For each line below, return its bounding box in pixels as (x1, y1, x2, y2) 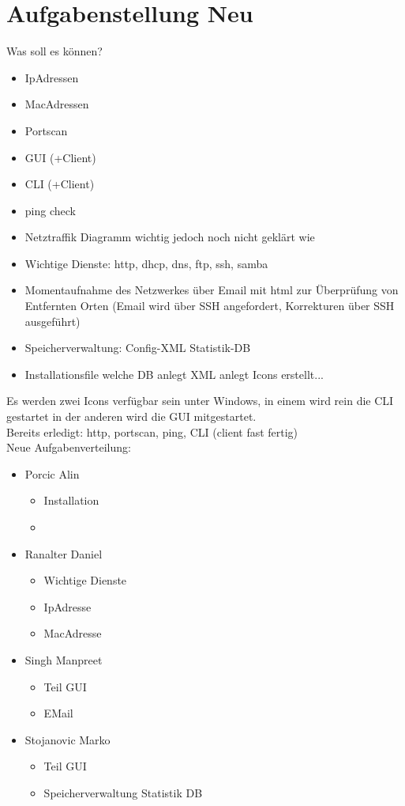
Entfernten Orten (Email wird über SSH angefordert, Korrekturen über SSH (24, 297, 395, 314)
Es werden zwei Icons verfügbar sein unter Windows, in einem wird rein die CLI (6, 392, 394, 409)
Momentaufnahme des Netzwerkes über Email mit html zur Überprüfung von (24, 282, 399, 298)
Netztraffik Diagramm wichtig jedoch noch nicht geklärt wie (24, 229, 315, 245)
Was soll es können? (6, 43, 103, 59)
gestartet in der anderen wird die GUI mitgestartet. (6, 408, 257, 425)
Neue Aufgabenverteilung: (6, 439, 131, 456)
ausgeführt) (24, 312, 81, 329)
